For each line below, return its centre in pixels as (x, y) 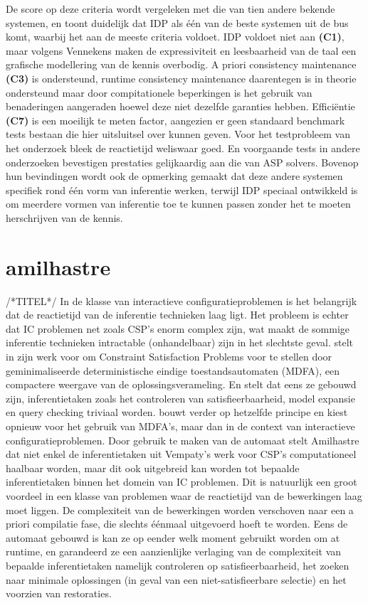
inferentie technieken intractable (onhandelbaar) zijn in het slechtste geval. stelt (180, 342)
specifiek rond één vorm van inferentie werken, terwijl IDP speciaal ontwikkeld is (182, 190)
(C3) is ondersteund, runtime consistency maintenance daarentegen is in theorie (181, 78)
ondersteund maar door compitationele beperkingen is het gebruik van (159, 92)
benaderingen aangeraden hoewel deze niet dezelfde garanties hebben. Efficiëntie (180, 106)
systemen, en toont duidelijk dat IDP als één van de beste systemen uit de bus (177, 22)
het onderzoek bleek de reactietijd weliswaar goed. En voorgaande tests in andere (183, 148)
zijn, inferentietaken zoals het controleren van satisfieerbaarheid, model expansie (180, 398)
